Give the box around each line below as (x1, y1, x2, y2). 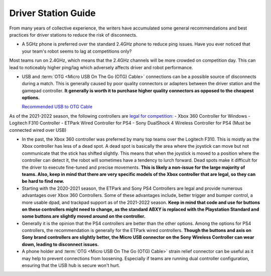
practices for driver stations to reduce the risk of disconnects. (9, 32, 138, 38)
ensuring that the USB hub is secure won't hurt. (22, 262, 120, 268)
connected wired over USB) (9, 127, 67, 133)
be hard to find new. (22, 178, 65, 184)
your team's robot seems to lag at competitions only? (22, 48, 132, 54)
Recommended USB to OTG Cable (22, 104, 93, 110)
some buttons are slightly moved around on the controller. (22, 213, 146, 219)
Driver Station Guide (9, 8, 96, 19)
